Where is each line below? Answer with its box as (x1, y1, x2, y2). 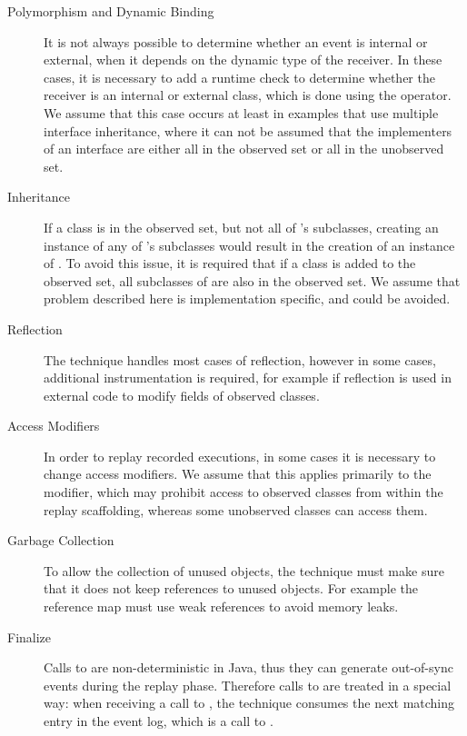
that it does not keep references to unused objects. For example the (44, 579, 419, 598)
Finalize (7, 627, 52, 646)
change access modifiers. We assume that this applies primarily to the (44, 464, 432, 483)
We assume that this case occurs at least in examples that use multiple (44, 103, 439, 122)
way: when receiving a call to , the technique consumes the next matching (44, 693, 455, 712)
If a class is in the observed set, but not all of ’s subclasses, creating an (44, 217, 439, 236)
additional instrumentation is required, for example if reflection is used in (44, 368, 452, 387)
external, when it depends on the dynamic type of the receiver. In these (44, 50, 442, 69)
